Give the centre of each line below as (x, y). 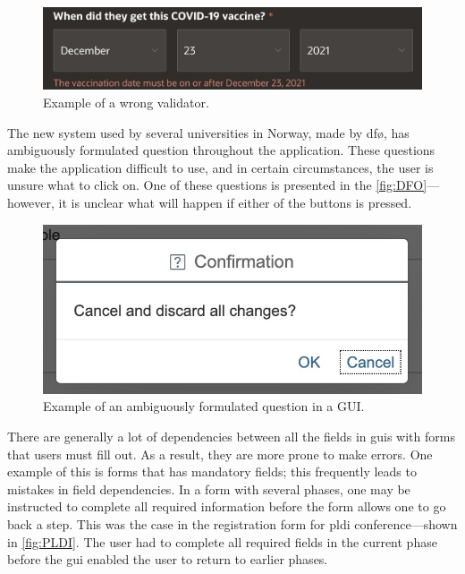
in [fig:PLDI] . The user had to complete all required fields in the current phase (222, 541)
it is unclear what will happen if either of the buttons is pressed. (235, 202)
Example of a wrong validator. (126, 103)
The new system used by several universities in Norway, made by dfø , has (208, 132)
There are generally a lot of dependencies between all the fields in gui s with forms (231, 437)
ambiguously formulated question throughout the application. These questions (221, 150)
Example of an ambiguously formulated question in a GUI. (204, 406)
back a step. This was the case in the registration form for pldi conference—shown (232, 523)
